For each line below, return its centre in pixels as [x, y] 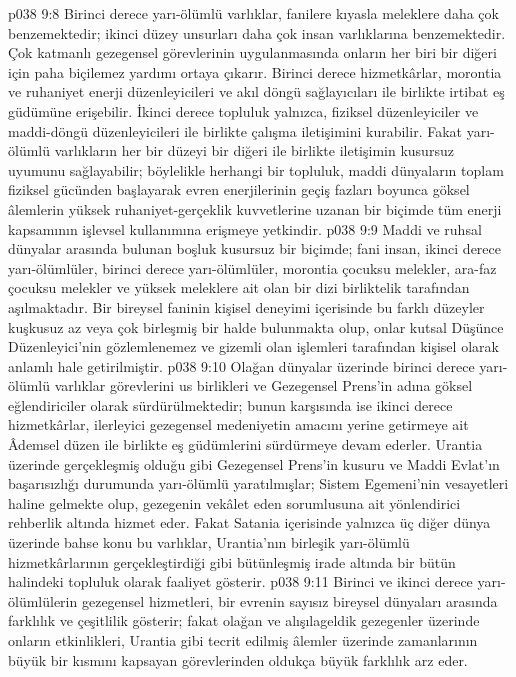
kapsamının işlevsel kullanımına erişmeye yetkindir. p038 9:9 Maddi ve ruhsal [245, 228]
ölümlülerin [43, 600]
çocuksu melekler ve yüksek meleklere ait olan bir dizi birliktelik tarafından [239, 287]
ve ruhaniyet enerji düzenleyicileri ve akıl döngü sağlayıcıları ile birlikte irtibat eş [256, 91]
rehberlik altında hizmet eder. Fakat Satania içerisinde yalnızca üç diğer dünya [249, 522]
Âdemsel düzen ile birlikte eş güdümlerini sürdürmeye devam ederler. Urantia [245, 444]
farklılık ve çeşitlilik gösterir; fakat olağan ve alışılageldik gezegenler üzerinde [244, 620]
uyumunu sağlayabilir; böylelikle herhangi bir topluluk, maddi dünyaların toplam [256, 169]
